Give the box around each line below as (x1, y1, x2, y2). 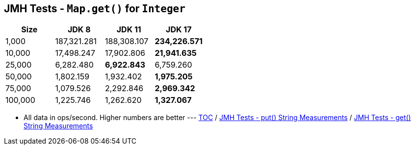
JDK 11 (116, 25, 141, 35)
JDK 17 (166, 25, 192, 35)
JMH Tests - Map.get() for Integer (4, 2, 185, 15)
